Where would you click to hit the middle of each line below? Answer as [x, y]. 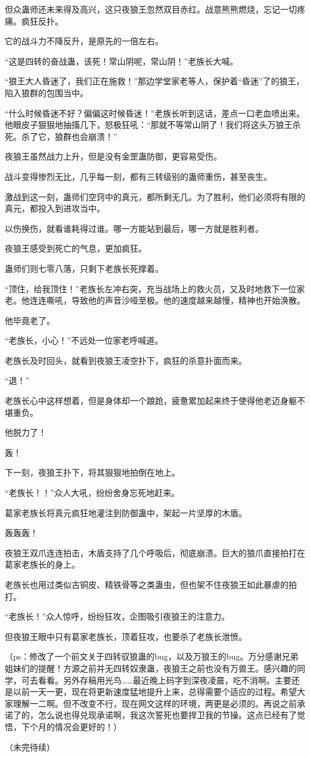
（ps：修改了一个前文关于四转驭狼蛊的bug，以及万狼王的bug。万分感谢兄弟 [152, 656]
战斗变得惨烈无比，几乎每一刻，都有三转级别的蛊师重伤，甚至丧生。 [138, 176]
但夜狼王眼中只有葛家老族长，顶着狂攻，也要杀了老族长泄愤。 [126, 636]
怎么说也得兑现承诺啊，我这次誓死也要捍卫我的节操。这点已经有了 [167, 715]
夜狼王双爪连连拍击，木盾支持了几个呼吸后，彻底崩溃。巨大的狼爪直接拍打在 [155, 552]
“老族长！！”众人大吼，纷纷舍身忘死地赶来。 [92, 493]
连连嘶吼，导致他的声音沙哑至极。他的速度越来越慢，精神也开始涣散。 [167, 300]
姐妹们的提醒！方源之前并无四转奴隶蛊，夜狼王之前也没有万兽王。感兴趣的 [151, 668]
